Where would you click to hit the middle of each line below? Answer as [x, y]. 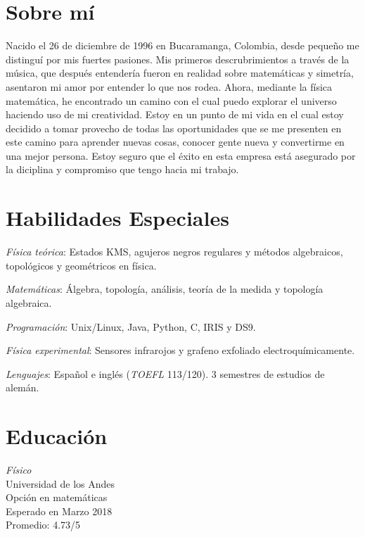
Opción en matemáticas [57, 497]
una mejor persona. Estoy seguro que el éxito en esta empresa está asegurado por [181, 155]
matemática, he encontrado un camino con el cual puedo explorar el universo [171, 100]
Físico [19, 470]
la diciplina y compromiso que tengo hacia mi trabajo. [122, 169]
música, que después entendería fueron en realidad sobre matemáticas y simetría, [180, 73]
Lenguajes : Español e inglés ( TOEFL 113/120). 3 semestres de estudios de [165, 373]
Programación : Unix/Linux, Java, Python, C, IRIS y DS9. [131, 326]
